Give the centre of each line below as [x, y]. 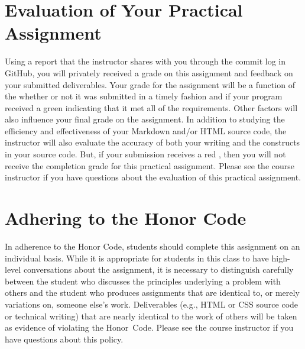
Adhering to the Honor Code [126, 218]
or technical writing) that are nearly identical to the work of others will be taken [151, 316]
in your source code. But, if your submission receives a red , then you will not [145, 154]
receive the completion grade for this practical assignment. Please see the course [150, 165]
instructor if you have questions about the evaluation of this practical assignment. [153, 177]
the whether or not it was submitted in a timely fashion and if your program [144, 96]
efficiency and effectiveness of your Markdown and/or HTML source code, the [146, 130]
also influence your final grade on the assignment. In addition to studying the [145, 119]
